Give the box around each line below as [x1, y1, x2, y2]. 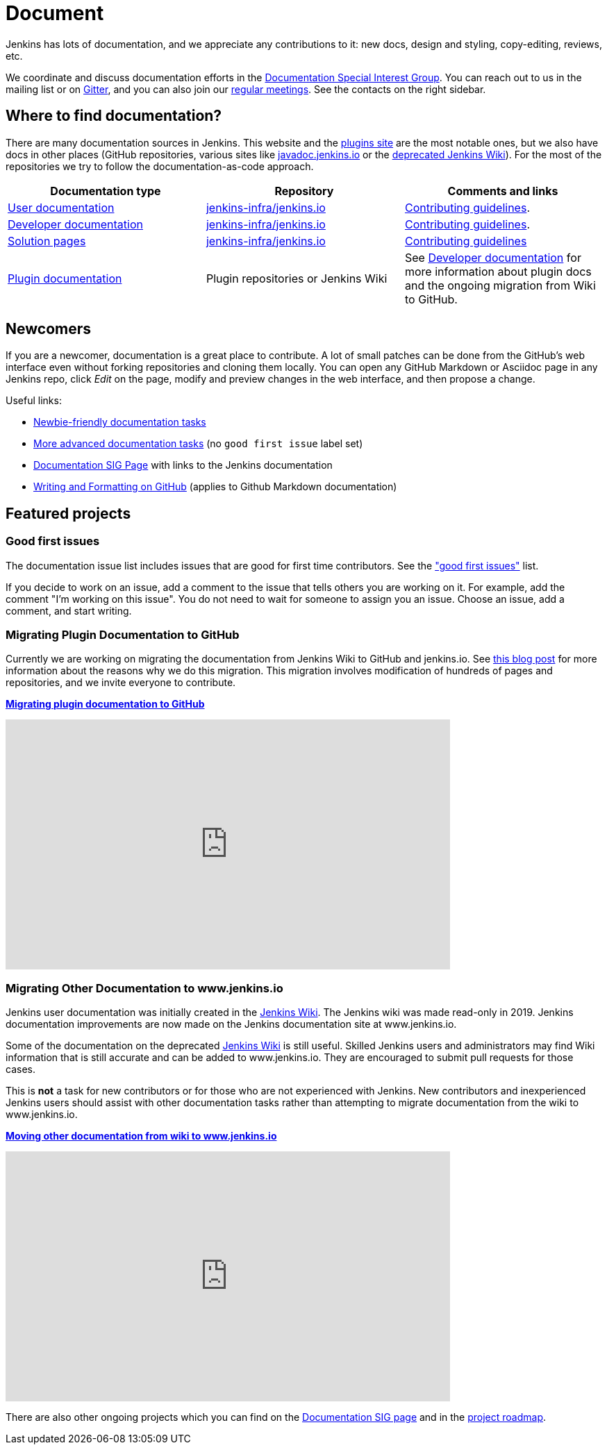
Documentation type [50, 183, 161, 198]
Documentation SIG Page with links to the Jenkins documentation [33, 459, 333, 472]
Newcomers [6, 320, 92, 338]
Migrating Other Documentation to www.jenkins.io [6, 981, 283, 995]
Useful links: [6, 394, 62, 407]
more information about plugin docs [404, 264, 592, 278]
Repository [274, 183, 334, 198]
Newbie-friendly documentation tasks [33, 416, 206, 428]
